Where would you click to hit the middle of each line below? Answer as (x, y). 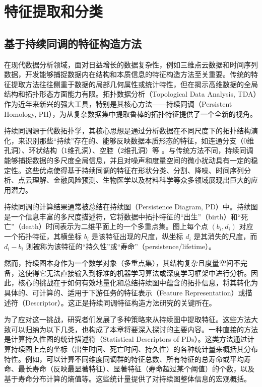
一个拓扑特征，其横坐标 (43, 236)
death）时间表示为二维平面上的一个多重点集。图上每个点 (115, 226)
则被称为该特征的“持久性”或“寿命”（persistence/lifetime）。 (121, 246)
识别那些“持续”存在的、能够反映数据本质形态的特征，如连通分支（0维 (140, 140)
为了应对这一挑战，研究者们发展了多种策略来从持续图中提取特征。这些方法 (127, 319)
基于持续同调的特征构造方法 (73, 43)
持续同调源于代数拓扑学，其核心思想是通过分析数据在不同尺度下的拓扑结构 (127, 131)
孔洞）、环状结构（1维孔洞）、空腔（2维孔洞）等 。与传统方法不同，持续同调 (129, 150)
